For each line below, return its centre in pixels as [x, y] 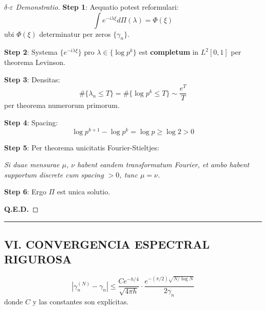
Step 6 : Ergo [25, 192]
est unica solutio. [84, 192]
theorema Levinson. [35, 62]
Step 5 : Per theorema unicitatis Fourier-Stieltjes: [82, 147]
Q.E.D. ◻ [21, 208]
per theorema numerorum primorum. [62, 105]
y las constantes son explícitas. [81, 301]
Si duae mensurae [32, 164]
